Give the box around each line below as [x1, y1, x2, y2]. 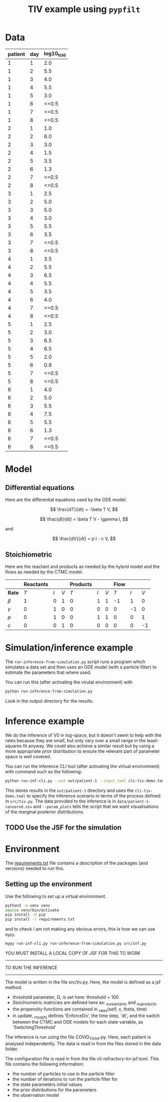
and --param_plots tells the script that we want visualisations [33, 803, 158, 810]
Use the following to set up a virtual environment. [5, 893, 106, 899]
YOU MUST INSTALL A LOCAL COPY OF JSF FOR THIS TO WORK [5, 950, 141, 956]
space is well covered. [5, 753, 51, 759]
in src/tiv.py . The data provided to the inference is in [5, 798, 116, 804]
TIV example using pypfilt [27, 4, 140, 15]
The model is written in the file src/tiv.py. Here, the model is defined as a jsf [5, 979, 161, 985]
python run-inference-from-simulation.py [5, 688, 93, 694]
